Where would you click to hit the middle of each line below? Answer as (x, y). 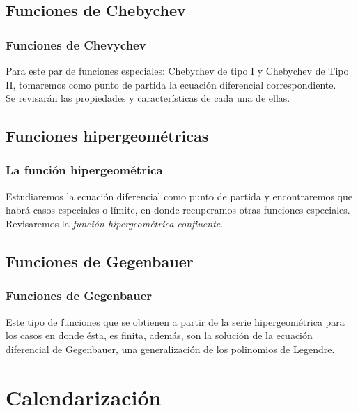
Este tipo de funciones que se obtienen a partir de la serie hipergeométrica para (175, 321)
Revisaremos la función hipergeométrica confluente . (115, 223)
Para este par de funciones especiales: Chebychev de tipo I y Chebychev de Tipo (177, 70)
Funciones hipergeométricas (107, 136)
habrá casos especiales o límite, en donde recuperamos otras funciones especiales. (178, 210)
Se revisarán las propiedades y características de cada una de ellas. (148, 98)
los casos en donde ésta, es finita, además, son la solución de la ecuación (159, 335)
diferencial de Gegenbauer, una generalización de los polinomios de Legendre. (170, 349)
